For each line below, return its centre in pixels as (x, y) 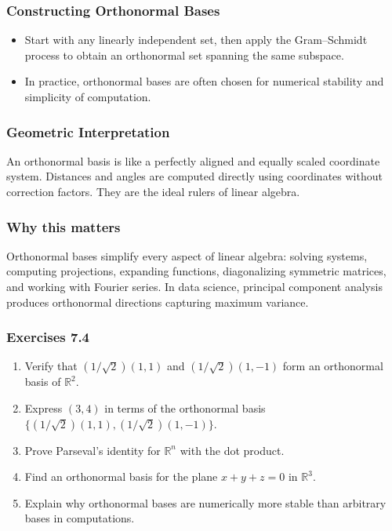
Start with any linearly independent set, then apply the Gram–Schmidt (196, 40)
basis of (43, 382)
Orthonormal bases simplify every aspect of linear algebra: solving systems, (187, 255)
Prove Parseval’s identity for (93, 450)
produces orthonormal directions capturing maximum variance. (158, 302)
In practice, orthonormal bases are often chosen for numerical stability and (204, 81)
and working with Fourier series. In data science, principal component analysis (194, 286)
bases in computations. (80, 518)
